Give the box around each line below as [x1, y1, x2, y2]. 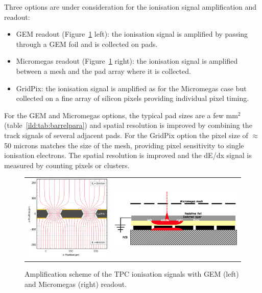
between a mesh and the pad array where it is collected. [16, 65, 191, 76]
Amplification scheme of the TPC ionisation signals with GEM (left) [25, 269, 239, 279]
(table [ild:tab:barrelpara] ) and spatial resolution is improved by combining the [4, 120, 252, 130]
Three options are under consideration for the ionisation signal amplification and [4, 2, 257, 12]
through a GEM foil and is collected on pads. [16, 38, 158, 49]
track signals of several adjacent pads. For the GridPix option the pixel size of [4, 129, 248, 140]
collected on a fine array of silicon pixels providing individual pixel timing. [16, 93, 249, 103]
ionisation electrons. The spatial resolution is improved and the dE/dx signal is [4, 150, 252, 161]
